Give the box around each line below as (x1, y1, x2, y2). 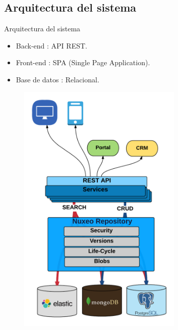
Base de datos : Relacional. (16, 74, 99, 84)
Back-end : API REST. (16, 40, 87, 51)
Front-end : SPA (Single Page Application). (16, 57, 150, 68)
